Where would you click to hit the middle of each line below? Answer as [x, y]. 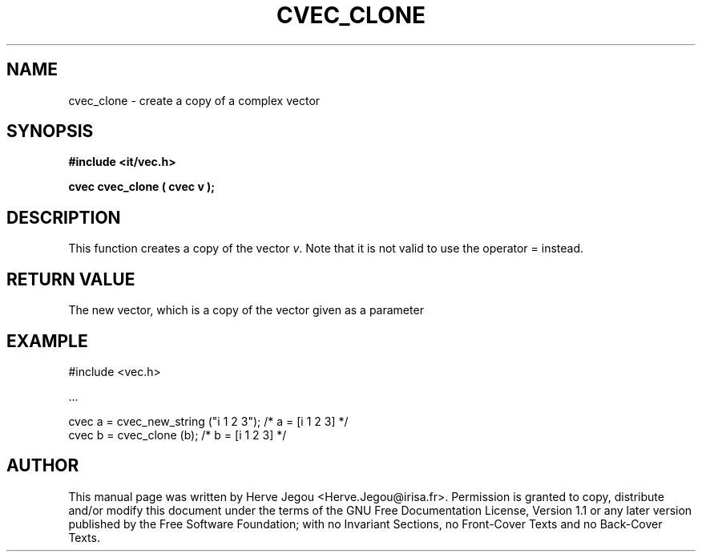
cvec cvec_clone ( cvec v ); [142, 187]
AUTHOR [43, 466]
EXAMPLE [47, 341]
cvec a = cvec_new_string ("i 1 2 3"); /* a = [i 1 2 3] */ [208, 421]
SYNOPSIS [50, 131]
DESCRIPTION [64, 217]
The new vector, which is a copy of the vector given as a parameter [246, 310]
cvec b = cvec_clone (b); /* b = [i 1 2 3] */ [178, 435]
